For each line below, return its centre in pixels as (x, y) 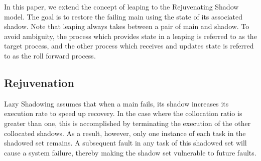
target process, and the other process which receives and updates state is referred (129, 46)
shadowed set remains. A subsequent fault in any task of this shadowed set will (125, 143)
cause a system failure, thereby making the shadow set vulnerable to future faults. (130, 152)
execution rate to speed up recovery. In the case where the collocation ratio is (123, 113)
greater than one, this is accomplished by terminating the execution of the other (127, 123)
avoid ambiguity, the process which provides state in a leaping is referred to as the (130, 36)
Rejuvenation (39, 82)
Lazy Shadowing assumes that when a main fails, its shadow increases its (116, 103)
